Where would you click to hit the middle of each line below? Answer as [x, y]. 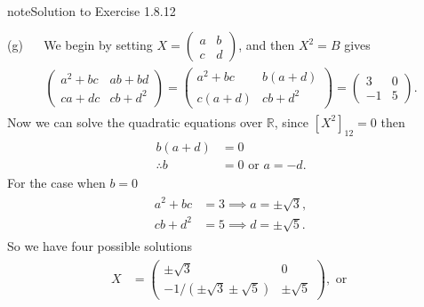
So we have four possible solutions [100, 245]
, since [291, 121]
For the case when [56, 182]
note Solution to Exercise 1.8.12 [92, 11]
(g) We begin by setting [80, 45]
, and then [267, 45]
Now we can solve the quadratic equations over [135, 121]
